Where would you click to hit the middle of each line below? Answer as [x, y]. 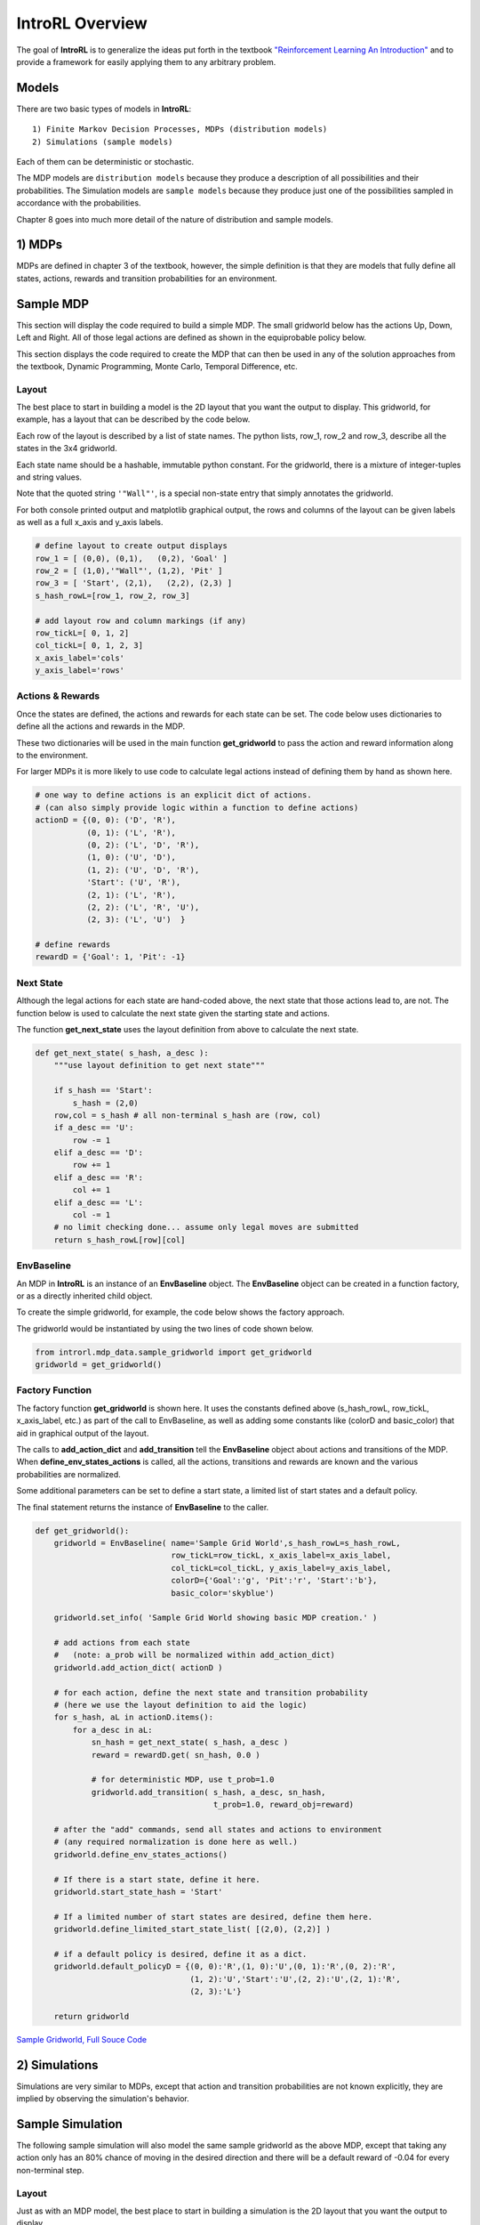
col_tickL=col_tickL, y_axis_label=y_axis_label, [281, 1568]
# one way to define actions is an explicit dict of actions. [173, 795]
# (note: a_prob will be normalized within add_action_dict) [195, 1655]
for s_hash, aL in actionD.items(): [133, 1717]
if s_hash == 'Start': [103, 1091]
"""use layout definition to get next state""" [160, 1065]
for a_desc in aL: [112, 1730]
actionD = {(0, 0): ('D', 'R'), [106, 820]
